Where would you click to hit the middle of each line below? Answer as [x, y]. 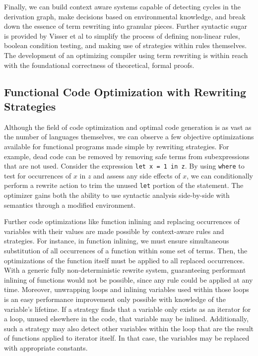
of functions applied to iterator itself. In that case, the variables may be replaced [127, 338]
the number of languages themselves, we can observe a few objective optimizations [129, 137]
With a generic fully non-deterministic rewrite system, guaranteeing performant [125, 270]
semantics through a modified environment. [70, 205]
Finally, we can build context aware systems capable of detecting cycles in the [122, 6]
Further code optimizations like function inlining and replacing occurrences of [122, 221]
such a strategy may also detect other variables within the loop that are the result [129, 328]
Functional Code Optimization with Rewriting [125, 91]
